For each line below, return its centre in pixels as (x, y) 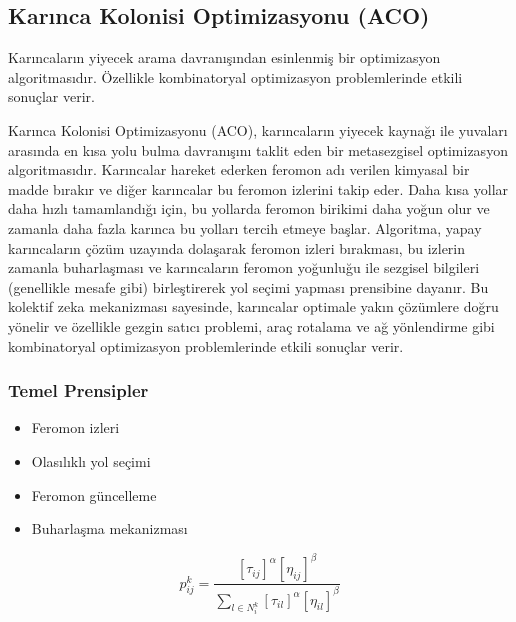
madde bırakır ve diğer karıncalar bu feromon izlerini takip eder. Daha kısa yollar (258, 188)
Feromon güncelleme (94, 494)
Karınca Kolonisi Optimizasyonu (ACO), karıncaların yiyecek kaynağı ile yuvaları (258, 129)
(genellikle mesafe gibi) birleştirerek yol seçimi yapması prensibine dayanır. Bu (248, 286)
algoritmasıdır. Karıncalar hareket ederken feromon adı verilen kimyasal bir (239, 169)
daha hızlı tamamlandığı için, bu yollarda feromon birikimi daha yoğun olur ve (249, 208)
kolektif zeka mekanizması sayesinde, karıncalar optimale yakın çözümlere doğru (253, 306)
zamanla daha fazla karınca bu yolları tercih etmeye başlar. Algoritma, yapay (245, 227)
